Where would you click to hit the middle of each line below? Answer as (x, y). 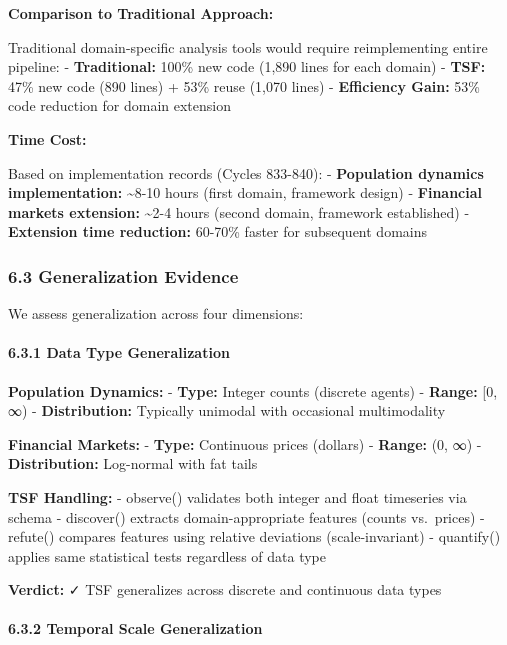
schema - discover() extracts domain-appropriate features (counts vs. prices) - (246, 516)
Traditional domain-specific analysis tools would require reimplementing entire (248, 46)
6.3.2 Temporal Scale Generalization (135, 628)
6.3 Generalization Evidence (123, 275)
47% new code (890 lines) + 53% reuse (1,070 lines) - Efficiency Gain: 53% (244, 85)
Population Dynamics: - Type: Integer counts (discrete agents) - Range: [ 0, (253, 390)
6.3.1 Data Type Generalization (119, 352)
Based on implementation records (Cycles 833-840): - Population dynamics (246, 172)
